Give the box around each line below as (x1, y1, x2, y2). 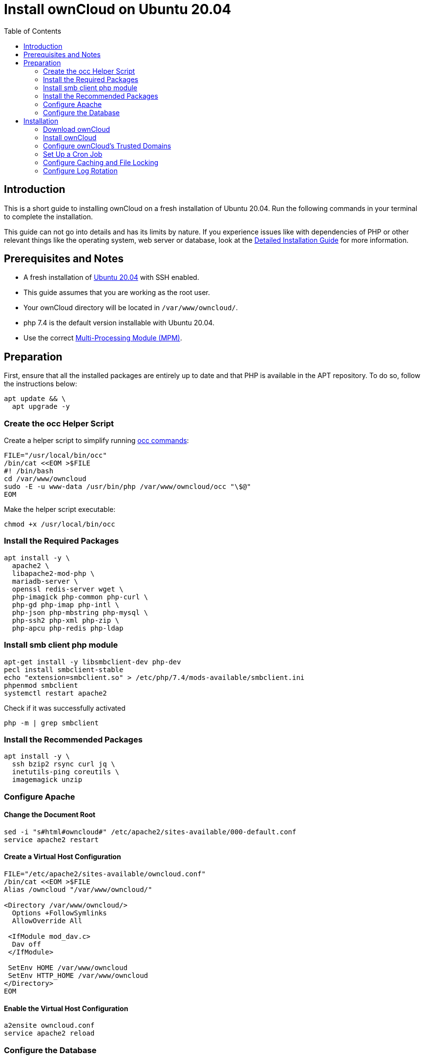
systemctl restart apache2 (4, 689, 107, 697)
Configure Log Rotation (43, 166, 118, 175)
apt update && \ (4, 395, 66, 403)
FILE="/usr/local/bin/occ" (4, 451, 107, 460)
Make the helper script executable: (4, 505, 116, 514)
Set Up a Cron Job (43, 149, 103, 158)
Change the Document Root (4, 810, 96, 819)
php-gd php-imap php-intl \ (12, 600, 120, 609)
